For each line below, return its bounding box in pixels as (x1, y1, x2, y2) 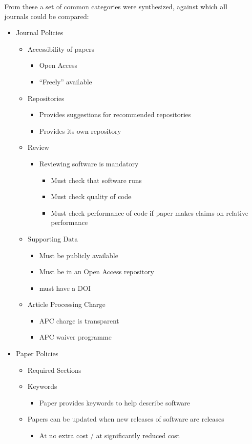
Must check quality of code (51, 191, 131, 202)
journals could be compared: (4, 11, 89, 21)
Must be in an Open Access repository (39, 266, 154, 277)
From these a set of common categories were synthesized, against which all (4, 1, 228, 11)
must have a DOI (39, 283, 91, 293)
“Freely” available (39, 76, 92, 86)
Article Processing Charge (27, 299, 105, 309)
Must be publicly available (39, 250, 118, 260)
